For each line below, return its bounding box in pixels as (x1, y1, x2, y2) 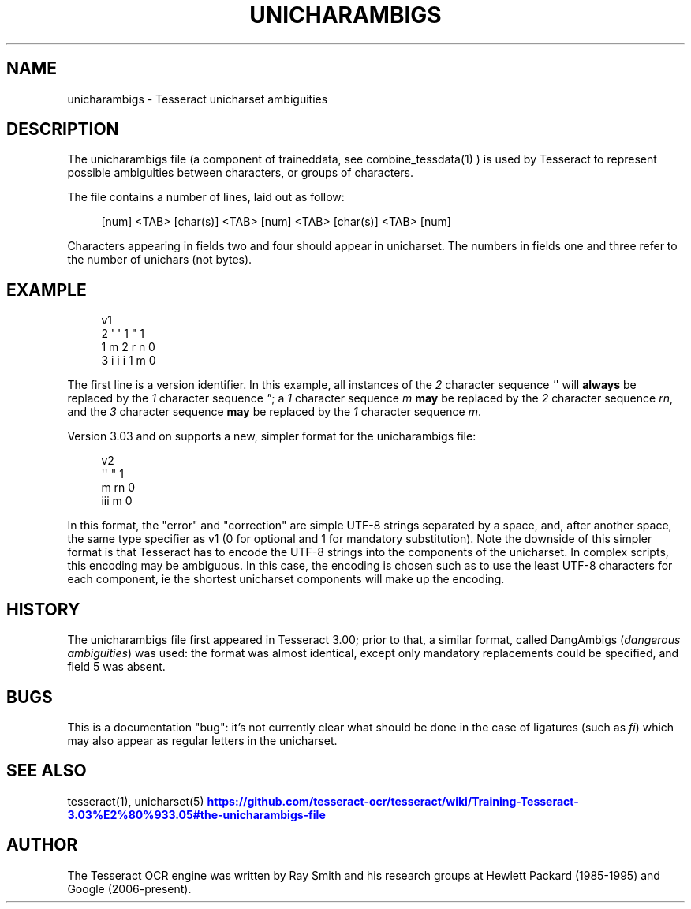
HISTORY (6, 599, 80, 619)
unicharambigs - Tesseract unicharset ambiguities (67, 92, 328, 106)
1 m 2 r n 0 (101, 340, 155, 354)
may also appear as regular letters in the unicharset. (67, 733, 338, 747)
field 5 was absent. (67, 660, 166, 674)
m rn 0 (101, 481, 136, 495)
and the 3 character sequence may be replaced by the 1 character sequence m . (67, 405, 482, 419)
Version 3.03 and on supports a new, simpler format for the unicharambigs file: (67, 429, 476, 443)
